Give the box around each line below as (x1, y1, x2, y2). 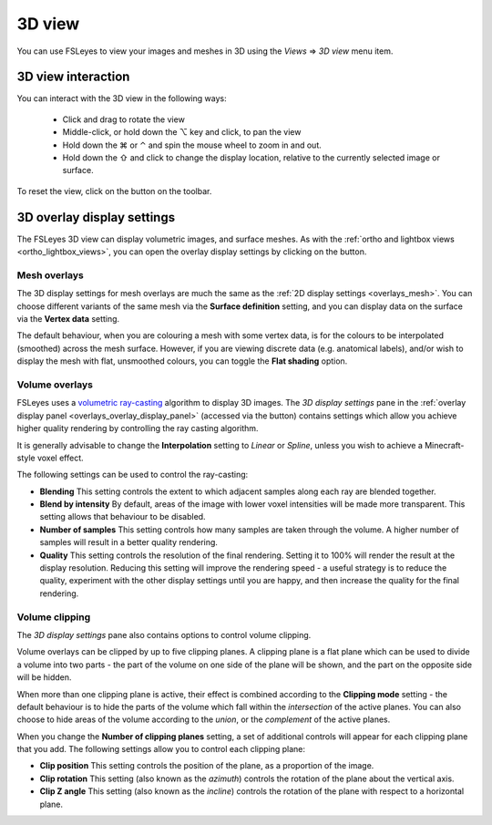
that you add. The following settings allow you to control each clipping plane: (16, 744, 305, 755)
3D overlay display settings (16, 210, 176, 225)
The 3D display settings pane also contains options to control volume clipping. (16, 629, 312, 640)
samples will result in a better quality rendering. (39, 537, 219, 548)
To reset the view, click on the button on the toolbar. (16, 185, 212, 196)
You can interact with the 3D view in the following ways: (16, 93, 227, 104)
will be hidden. (16, 672, 72, 683)
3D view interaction (16, 69, 130, 85)
